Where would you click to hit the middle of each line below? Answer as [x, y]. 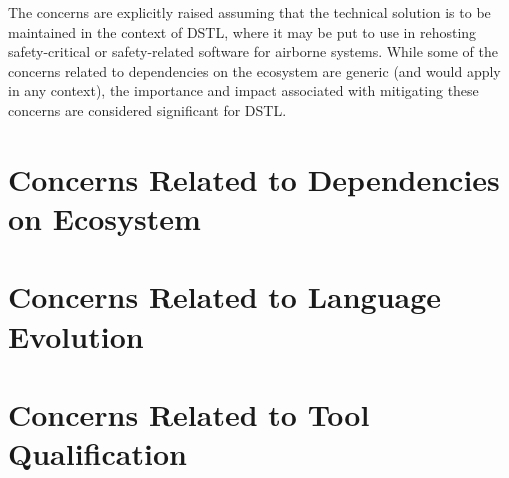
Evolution [76, 335]
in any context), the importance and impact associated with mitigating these [243, 90]
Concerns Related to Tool [189, 413]
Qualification [97, 453]
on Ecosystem [104, 217]
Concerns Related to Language [225, 296]
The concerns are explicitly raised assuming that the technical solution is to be [249, 12]
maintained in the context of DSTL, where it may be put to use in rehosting [242, 31]
